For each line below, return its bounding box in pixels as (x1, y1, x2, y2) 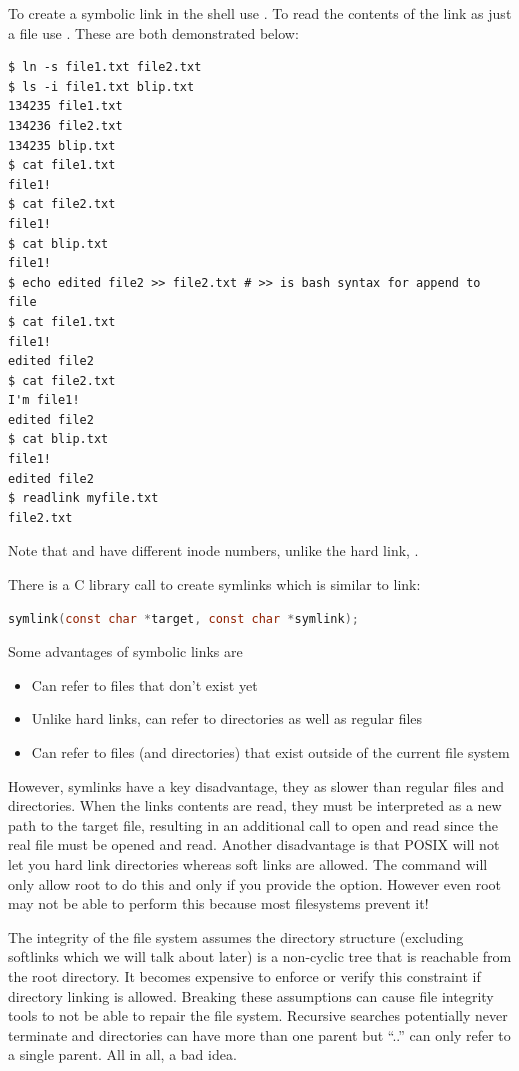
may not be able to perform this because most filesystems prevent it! (8, 893, 429, 914)
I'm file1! (8, 393, 80, 408)
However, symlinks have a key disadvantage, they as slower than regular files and (8, 775, 505, 796)
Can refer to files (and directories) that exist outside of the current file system (31, 742, 510, 762)
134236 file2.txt (8, 118, 123, 133)
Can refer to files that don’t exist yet (31, 674, 258, 695)
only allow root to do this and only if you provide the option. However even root (8, 873, 501, 894)
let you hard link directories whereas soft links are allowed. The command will (8, 853, 488, 874)
